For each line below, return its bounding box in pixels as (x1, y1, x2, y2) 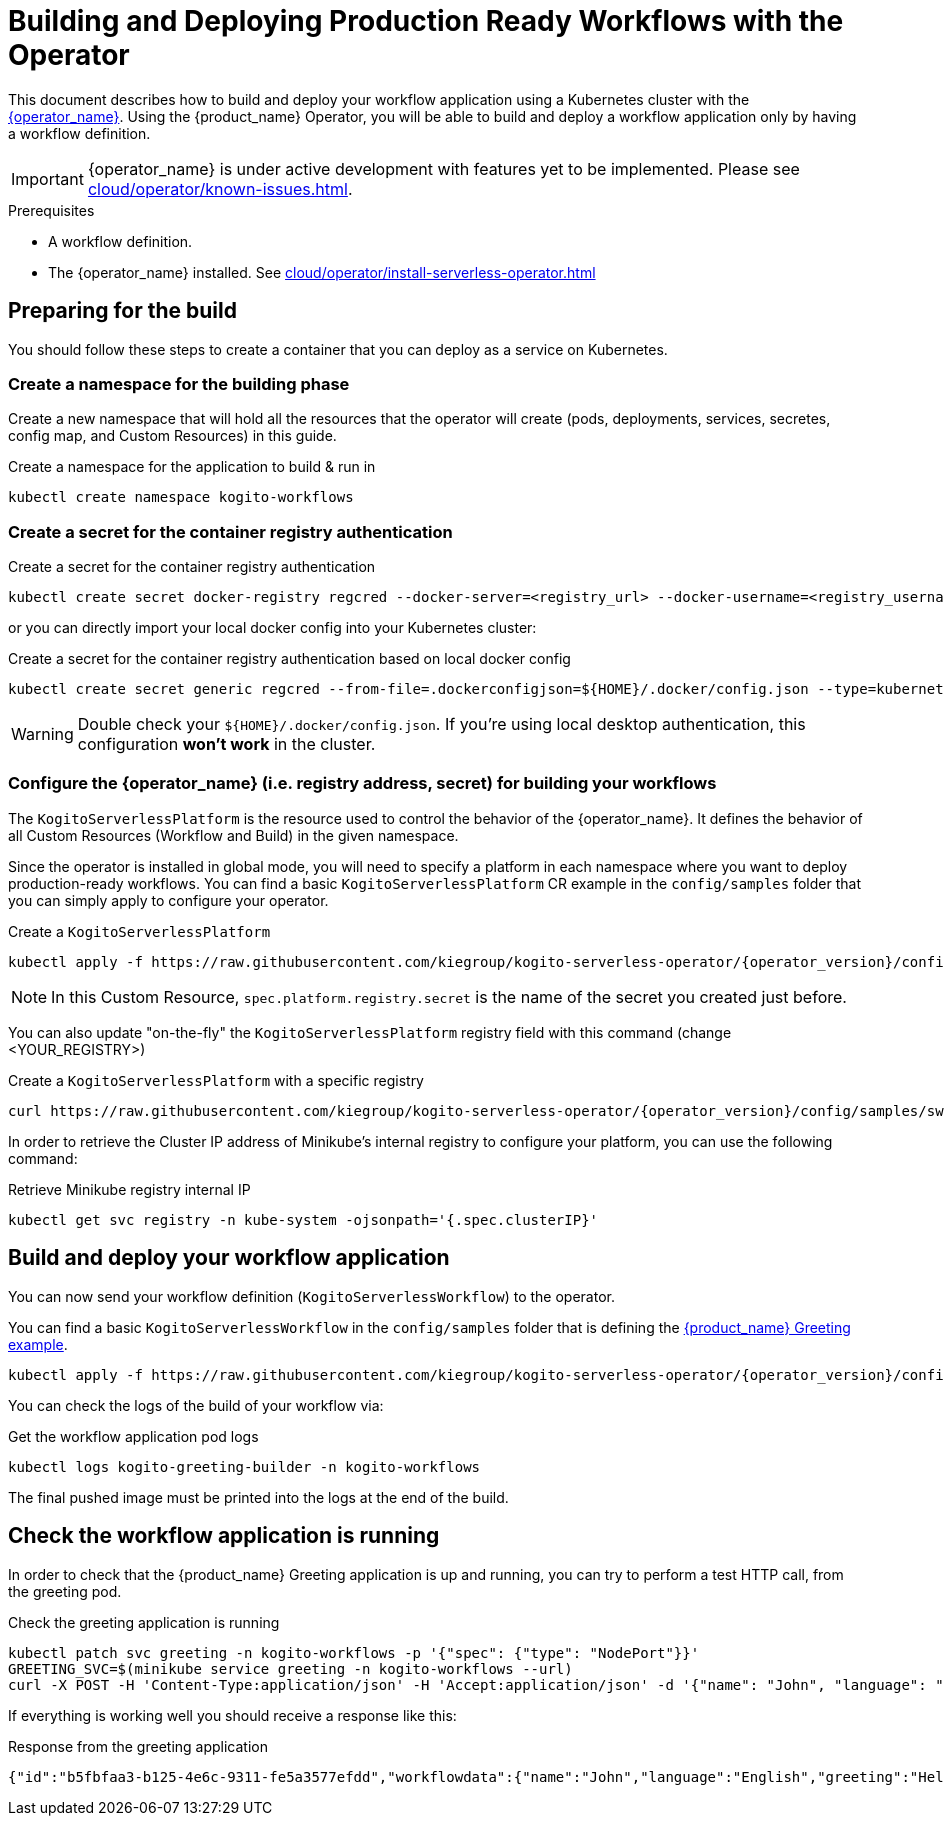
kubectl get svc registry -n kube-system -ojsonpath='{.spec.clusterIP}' (8, 1211, 599, 1228)
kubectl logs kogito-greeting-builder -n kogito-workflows (8, 1458, 481, 1475)
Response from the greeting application (8, 1737, 268, 1755)
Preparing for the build (8, 298, 237, 324)
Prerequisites (8, 201, 95, 219)
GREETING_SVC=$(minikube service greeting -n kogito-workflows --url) (8, 1660, 573, 1677)
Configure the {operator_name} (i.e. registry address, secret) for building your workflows (8, 773, 717, 794)
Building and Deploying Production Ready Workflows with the (8, 4, 844, 38)
